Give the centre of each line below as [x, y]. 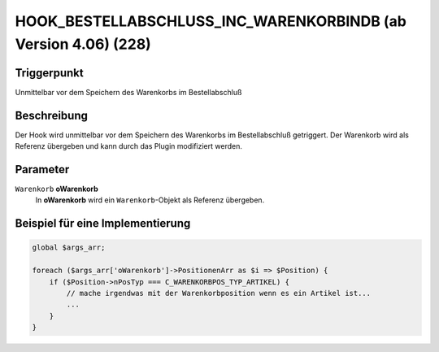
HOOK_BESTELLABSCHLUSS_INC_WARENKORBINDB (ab [211, 21]
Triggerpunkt [50, 73]
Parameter [42, 169]
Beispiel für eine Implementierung [103, 224]
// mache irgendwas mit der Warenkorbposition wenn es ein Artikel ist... [219, 293]
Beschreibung [52, 115]
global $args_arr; [69, 248]
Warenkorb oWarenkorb [57, 189]
